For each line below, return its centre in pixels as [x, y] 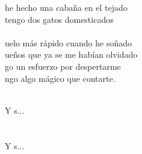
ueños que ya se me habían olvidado [71, 54]
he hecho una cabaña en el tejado [66, 7]
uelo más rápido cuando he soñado [68, 42]
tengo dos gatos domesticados [59, 19]
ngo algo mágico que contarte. [60, 78]
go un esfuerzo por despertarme [63, 66]
